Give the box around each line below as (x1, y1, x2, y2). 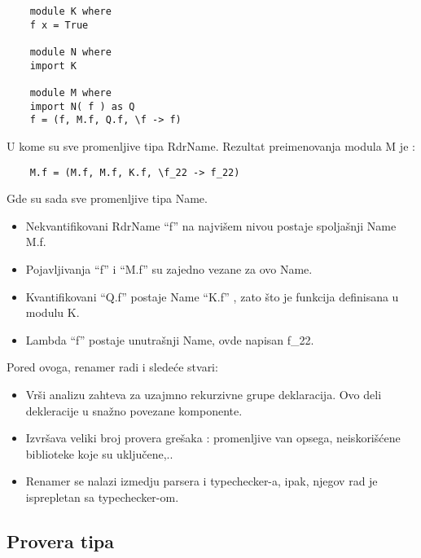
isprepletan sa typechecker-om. (25, 488, 179, 505)
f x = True (29, 19, 89, 31)
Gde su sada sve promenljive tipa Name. (7, 190, 208, 207)
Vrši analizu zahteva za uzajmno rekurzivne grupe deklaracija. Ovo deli (25, 385, 382, 402)
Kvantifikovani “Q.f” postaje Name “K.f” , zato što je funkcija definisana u (25, 288, 399, 305)
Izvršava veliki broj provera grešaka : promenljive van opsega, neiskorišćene (25, 429, 401, 446)
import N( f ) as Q (29, 100, 135, 112)
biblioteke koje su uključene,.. (25, 445, 173, 462)
